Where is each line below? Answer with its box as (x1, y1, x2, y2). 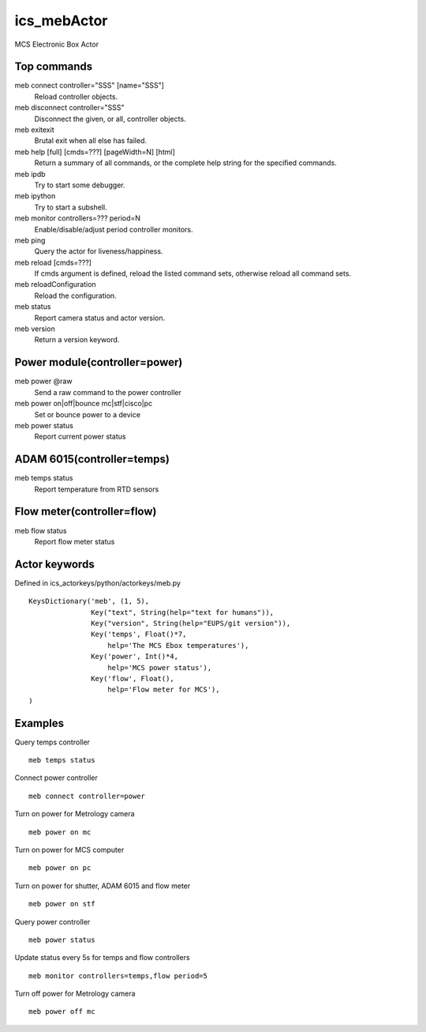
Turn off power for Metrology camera (14, 989, 136, 999)
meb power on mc (28, 827, 92, 837)
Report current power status (34, 431, 126, 442)
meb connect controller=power (28, 791, 146, 800)
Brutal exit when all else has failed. (34, 136, 148, 145)
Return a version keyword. (34, 335, 120, 345)
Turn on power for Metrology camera (14, 809, 135, 819)
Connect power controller (14, 773, 99, 782)
